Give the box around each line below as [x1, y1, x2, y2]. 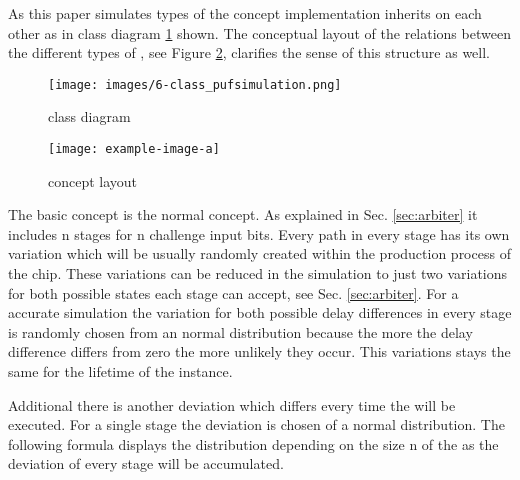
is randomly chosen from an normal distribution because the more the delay [8, 321, 473, 342]
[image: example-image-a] [48, 142, 220, 157]
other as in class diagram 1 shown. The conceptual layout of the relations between [8, 22, 511, 43]
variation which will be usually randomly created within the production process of [8, 243, 511, 264]
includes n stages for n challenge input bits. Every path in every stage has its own [8, 223, 510, 244]
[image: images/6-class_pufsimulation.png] [48, 77, 342, 92]
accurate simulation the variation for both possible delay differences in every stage [8, 302, 512, 323]
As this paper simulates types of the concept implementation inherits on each [8, 3, 482, 23]
